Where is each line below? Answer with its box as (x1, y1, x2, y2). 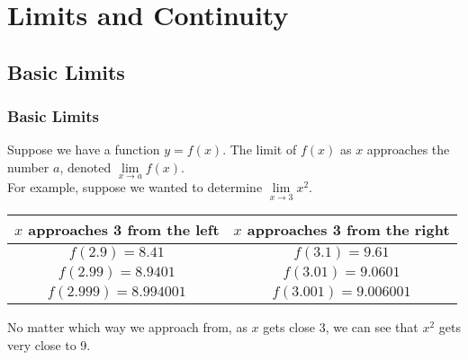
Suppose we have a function (7, 140, 160, 159)
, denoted (59, 157, 112, 176)
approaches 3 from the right (247, 219, 450, 241)
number (7, 157, 49, 176)
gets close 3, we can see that (263, 318, 418, 337)
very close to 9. (7, 336, 91, 354)
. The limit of (222, 140, 297, 159)
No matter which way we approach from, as (7, 318, 247, 337)
